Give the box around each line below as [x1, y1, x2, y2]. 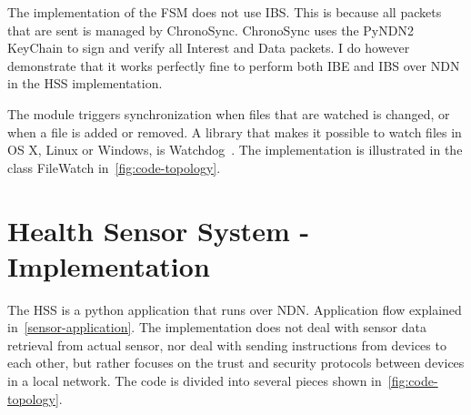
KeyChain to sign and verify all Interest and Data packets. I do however [7, 38, 410, 57]
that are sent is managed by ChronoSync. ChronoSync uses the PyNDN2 [7, 20, 414, 39]
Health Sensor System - [7, 211, 310, 248]
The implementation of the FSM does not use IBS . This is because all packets [7, 3, 442, 21]
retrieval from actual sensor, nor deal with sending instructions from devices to [7, 335, 446, 354]
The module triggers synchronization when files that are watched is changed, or [7, 104, 450, 123]
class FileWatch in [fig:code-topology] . [7, 157, 221, 177]
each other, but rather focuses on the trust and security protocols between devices [7, 353, 465, 372]
